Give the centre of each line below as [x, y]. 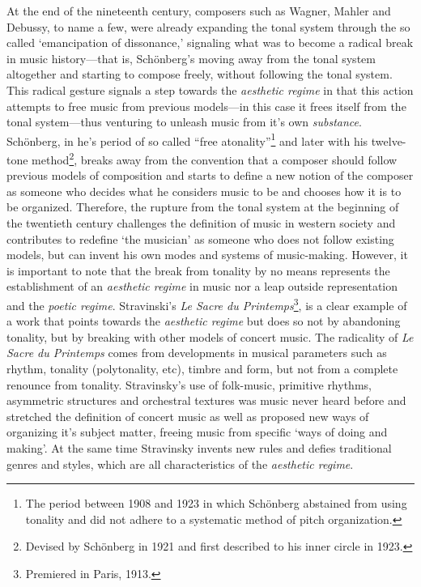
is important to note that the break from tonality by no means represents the [198, 270]
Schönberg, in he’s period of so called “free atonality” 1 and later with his [187, 139]
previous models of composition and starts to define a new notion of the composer [210, 175]
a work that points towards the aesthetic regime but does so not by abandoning [204, 321]
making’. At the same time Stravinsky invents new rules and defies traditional [199, 448]
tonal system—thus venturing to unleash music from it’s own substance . [184, 122]
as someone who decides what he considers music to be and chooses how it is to [204, 191]
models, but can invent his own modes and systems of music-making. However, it [207, 255]
